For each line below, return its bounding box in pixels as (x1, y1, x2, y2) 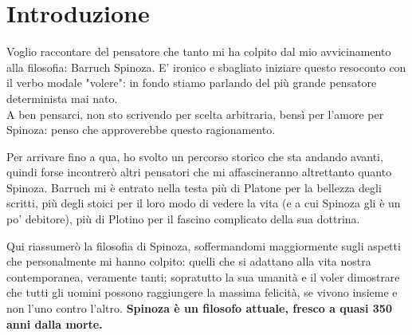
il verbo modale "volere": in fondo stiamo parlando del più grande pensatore (6, 74, 377, 91)
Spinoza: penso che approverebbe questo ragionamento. (6, 121, 276, 138)
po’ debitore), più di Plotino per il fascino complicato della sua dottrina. (6, 211, 360, 227)
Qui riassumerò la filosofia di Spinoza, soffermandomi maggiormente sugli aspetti (6, 237, 401, 254)
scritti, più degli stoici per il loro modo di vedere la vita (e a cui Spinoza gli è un (6, 195, 401, 211)
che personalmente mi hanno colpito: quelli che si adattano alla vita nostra (6, 253, 371, 270)
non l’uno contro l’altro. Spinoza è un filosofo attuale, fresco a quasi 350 (6, 300, 392, 317)
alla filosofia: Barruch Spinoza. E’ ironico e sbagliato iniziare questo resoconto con (6, 58, 406, 75)
